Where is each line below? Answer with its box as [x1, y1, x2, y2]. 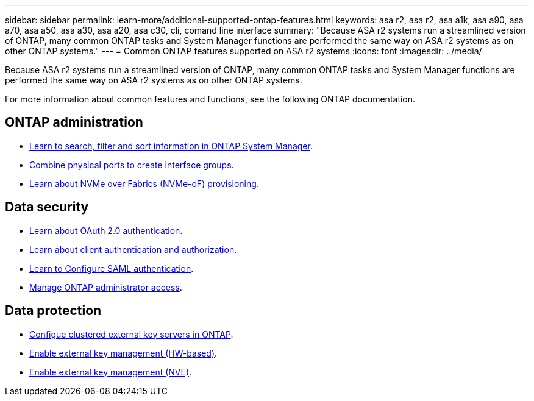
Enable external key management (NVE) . [29, 366, 192, 377]
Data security [5, 199, 89, 215]
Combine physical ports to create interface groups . [29, 159, 234, 170]
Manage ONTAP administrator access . [29, 282, 182, 293]
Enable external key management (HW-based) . [29, 347, 218, 358]
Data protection [5, 303, 102, 319]
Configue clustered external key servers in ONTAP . [29, 328, 233, 339]
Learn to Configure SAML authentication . [29, 263, 194, 274]
